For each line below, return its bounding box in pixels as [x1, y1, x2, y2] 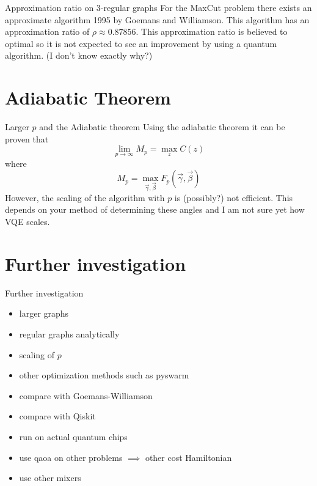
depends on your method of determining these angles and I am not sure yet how [5, 203, 305, 216]
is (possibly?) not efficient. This [174, 191, 293, 204]
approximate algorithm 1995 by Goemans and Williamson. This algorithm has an [5, 13, 310, 26]
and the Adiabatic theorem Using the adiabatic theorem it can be [39, 120, 285, 133]
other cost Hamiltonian [145, 451, 232, 463]
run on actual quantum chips [19, 430, 128, 443]
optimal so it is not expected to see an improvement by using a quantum [5, 37, 277, 50]
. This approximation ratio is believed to [136, 25, 288, 38]
